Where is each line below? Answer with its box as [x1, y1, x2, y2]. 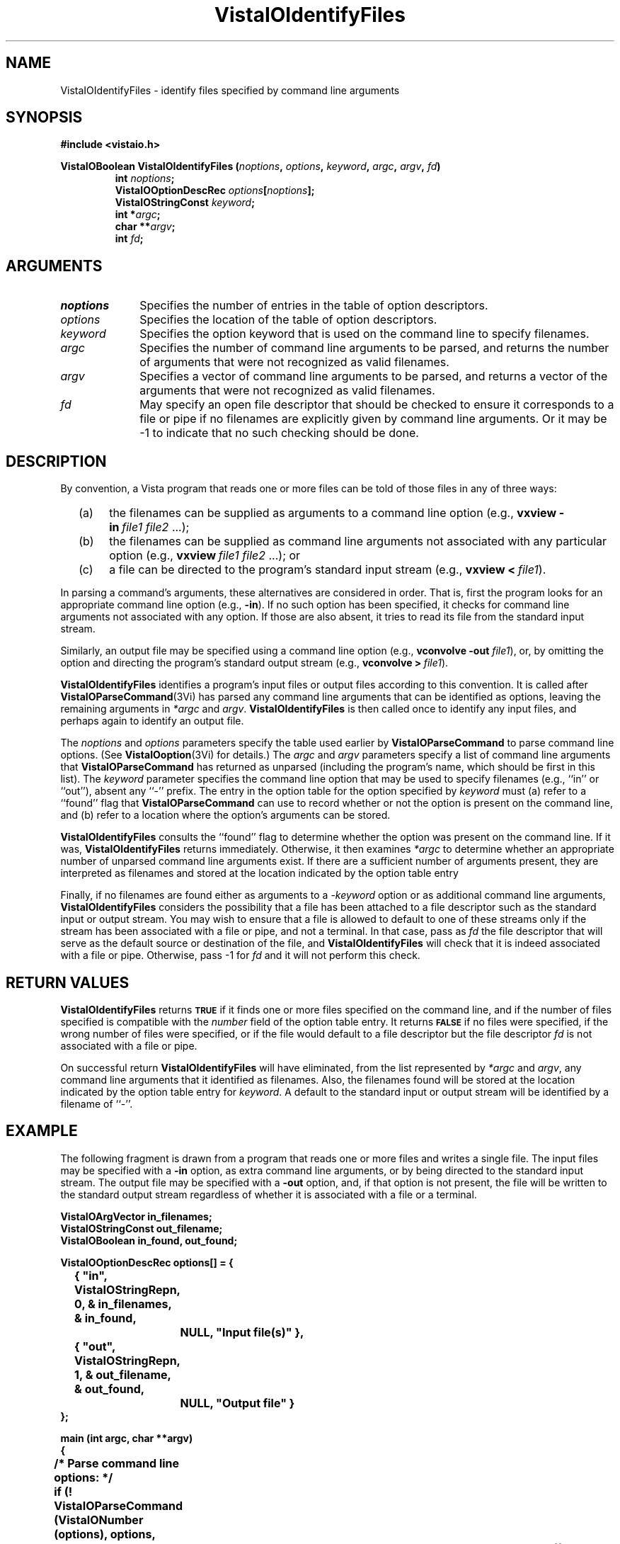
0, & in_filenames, [74, 1296, 172, 1311]
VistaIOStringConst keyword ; [115, 196, 255, 209]
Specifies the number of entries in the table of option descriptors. [139, 298, 488, 313]
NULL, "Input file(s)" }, [180, 1324, 304, 1339]
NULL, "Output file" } [180, 1395, 295, 1410]
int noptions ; [115, 172, 175, 185]
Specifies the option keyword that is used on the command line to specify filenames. [139, 327, 590, 341]
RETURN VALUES [6, 973, 130, 992]
